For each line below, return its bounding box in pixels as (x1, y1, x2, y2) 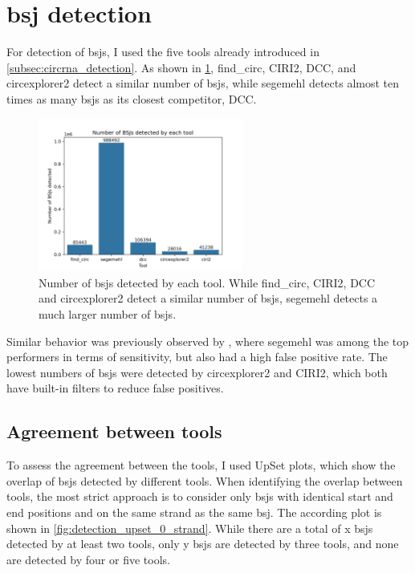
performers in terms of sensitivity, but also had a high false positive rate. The (6, 348, 388, 365)
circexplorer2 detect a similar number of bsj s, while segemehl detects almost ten (6, 75, 400, 91)
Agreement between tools (6, 419, 222, 444)
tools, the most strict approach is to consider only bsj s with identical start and (6, 488, 393, 505)
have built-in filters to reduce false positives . (6, 380, 224, 396)
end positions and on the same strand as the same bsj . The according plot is (6, 504, 382, 521)
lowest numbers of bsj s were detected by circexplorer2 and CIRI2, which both (6, 364, 388, 380)
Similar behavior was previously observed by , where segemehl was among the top (6, 332, 409, 349)
